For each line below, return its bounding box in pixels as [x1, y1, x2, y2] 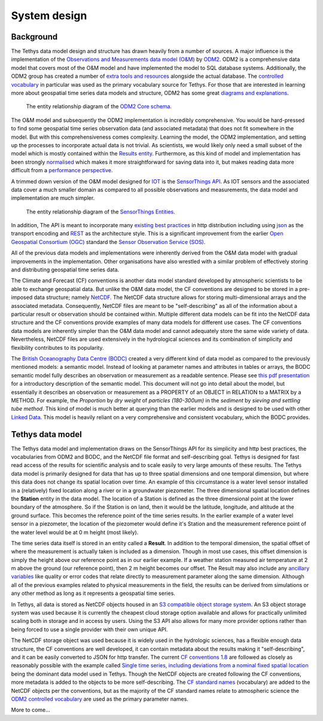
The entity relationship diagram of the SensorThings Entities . [26, 208, 176, 215]
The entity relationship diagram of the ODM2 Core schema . [26, 103, 172, 110]
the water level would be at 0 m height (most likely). [11, 528, 139, 536]
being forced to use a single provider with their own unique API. [11, 625, 168, 633]
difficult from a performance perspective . [11, 167, 113, 174]
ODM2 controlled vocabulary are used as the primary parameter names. [11, 695, 188, 702]
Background [11, 32, 58, 42]
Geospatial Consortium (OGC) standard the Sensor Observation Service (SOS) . [11, 238, 206, 245]
